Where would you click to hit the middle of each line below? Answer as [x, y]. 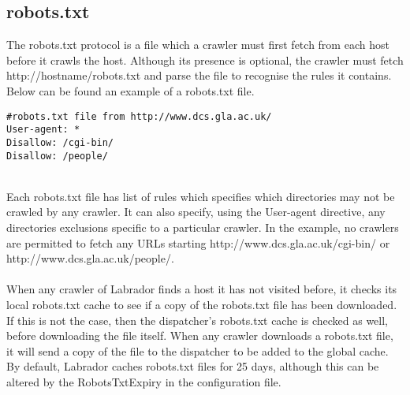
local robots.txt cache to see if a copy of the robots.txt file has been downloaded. [202, 304]
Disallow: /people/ [57, 156]
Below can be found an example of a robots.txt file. [130, 90]
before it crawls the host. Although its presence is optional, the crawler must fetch [205, 60]
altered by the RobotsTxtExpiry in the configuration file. [144, 381]
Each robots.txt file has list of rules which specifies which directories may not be [201, 196]
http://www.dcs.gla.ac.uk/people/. [90, 258]
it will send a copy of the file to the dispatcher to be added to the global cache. [198, 350]
